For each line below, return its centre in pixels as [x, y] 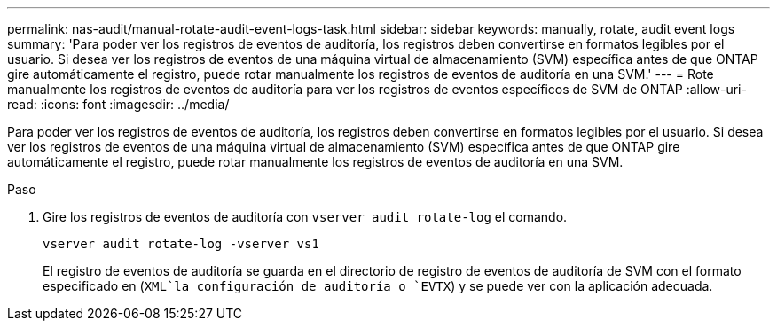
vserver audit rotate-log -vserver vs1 [181, 244]
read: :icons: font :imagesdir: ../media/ [118, 104]
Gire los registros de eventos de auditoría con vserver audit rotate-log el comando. [305, 217]
